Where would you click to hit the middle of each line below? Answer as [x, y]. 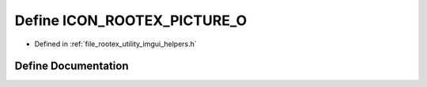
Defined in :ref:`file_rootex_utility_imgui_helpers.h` [115, 44]
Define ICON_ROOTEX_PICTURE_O [131, 20]
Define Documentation [72, 66]
